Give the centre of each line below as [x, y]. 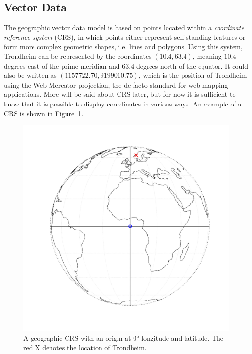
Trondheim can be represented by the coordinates [78, 56]
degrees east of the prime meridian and [62, 65]
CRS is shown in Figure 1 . [44, 113]
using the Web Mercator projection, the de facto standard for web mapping [116, 84]
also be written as [30, 75]
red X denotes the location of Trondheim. [85, 347]
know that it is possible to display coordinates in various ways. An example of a [123, 103]
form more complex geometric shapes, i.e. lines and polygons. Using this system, [123, 46]
